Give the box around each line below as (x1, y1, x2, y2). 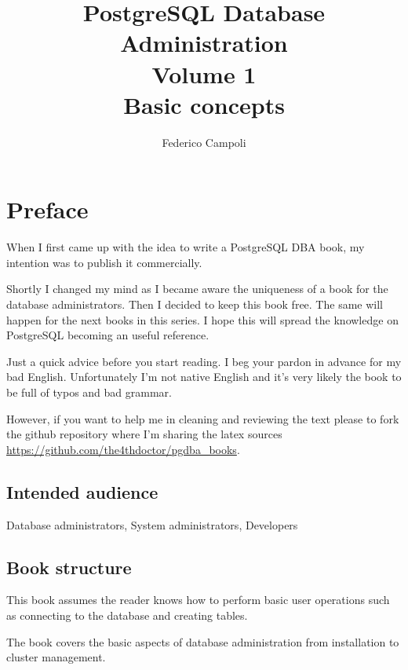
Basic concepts (123, 88, 285, 120)
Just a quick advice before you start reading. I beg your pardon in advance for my (6, 353, 402, 369)
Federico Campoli (162, 134, 246, 150)
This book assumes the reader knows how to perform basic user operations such (6, 591, 390, 608)
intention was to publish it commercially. (6, 254, 202, 270)
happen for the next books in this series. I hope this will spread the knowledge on (6, 311, 399, 328)
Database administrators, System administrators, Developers (6, 516, 298, 533)
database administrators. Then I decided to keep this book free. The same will (6, 296, 383, 312)
